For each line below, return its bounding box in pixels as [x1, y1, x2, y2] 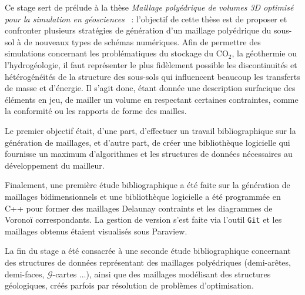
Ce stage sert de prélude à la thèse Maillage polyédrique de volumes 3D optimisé [5, 1, 294, 13]
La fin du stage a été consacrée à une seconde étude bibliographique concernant [5, 244, 291, 257]
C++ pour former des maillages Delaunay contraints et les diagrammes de [5, 202, 273, 214]
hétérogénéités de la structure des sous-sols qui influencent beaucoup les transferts [5, 70, 300, 82]
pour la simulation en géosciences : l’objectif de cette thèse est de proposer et [5, 12, 287, 25]
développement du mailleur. [5, 159, 105, 171]
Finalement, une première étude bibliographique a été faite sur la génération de [5, 179, 290, 191]
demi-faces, [5, 267, 45, 280]
